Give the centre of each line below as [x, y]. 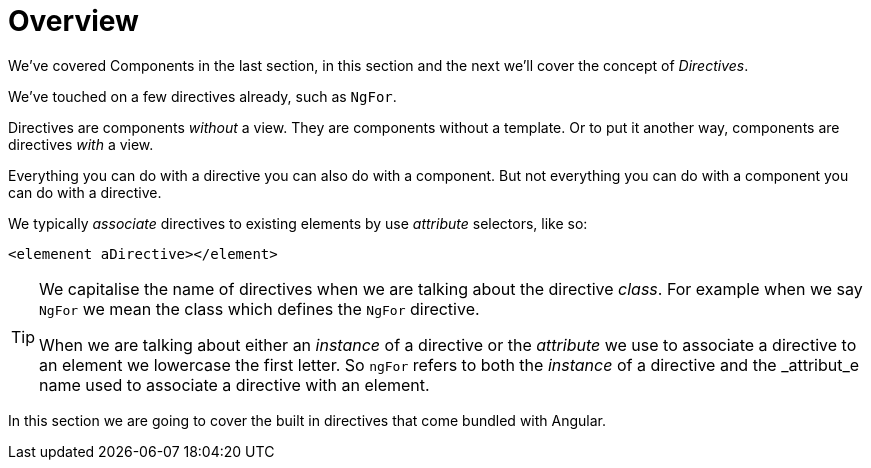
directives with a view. [81, 144]
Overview [73, 21]
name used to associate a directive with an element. [234, 384]
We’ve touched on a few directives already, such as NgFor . [202, 96]
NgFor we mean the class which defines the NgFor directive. [259, 308]
